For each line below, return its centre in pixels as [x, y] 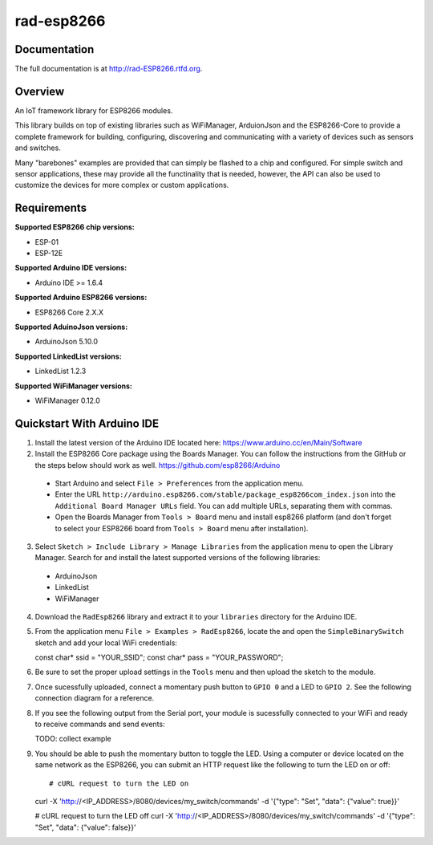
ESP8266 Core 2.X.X [69, 312]
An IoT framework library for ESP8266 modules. [94, 110]
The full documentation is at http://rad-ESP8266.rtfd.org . [109, 69]
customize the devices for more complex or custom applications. [122, 185]
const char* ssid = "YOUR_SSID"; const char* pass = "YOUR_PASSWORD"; [159, 657]
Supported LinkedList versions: [68, 356]
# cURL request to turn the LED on [119, 783]
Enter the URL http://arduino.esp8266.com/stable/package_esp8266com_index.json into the [225, 494]
